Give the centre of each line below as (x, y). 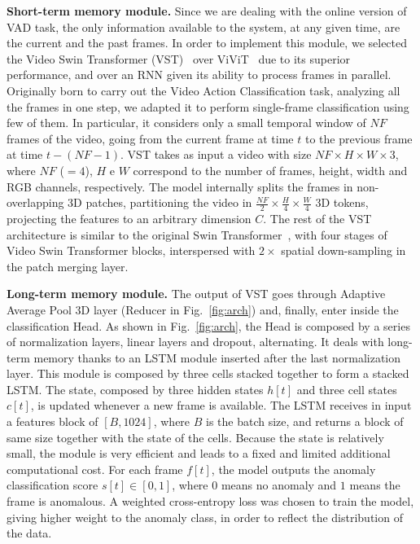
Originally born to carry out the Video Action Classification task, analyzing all (203, 90)
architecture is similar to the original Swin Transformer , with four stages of (197, 234)
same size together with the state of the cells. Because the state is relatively (195, 437)
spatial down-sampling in (343, 250)
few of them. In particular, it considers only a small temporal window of (186, 123)
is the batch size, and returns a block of (305, 421)
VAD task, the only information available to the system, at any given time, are (203, 26)
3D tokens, (342, 202)
